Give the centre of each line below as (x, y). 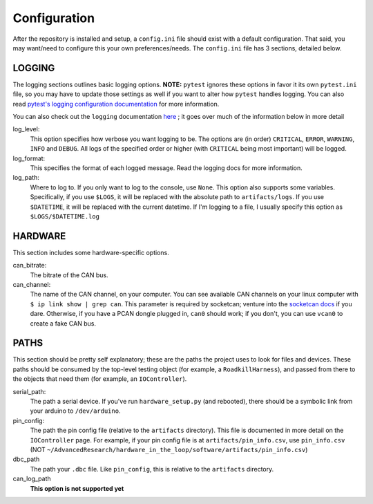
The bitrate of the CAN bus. (69, 275)
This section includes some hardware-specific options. (91, 252)
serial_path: (29, 391)
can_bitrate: (30, 265)
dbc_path (26, 459)
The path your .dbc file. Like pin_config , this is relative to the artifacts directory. (152, 469)
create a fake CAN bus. (63, 323)
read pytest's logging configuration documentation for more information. (116, 104)
